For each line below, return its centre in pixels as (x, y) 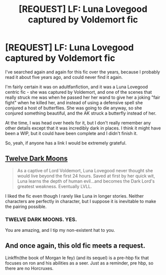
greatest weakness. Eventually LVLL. (55, 186)
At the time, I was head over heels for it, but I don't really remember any (78, 123)
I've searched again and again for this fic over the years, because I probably (83, 72)
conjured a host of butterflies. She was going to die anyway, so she (74, 108)
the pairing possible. (26, 206)
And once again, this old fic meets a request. (75, 246)
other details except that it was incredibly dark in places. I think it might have (83, 128)
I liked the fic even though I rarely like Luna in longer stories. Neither (75, 196)
